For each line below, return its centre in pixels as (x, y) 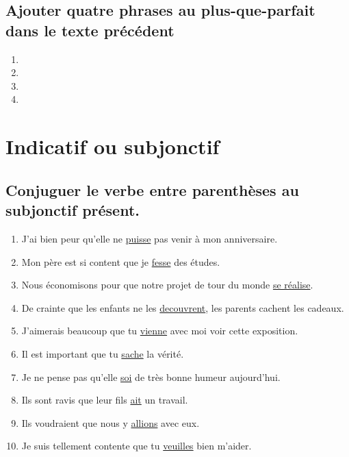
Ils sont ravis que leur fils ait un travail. (105, 400)
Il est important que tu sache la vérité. (103, 353)
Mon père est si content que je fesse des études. (121, 261)
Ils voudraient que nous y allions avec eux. (111, 422)
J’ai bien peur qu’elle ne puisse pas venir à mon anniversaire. (150, 238)
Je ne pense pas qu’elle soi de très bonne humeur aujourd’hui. (151, 376)
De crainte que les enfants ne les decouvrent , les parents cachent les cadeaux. (183, 307)
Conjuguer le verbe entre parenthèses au (152, 189)
